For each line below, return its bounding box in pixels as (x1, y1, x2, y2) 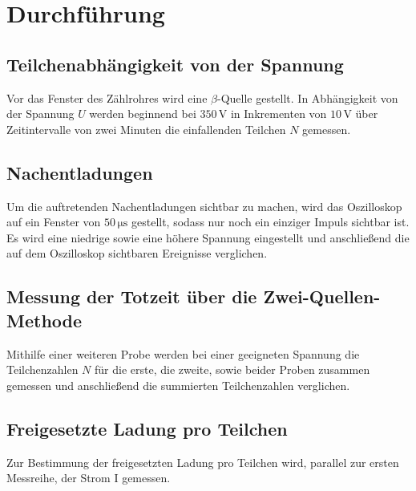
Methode (6, 307, 83, 332)
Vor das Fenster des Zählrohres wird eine (6, 89, 208, 106)
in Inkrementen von (230, 105, 327, 122)
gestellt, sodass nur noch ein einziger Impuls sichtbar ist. (131, 213, 410, 230)
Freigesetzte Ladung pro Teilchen (6, 416, 288, 440)
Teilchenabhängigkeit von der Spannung (6, 51, 344, 76)
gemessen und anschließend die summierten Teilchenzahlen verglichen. (6, 376, 350, 393)
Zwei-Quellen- (263, 284, 381, 309)
